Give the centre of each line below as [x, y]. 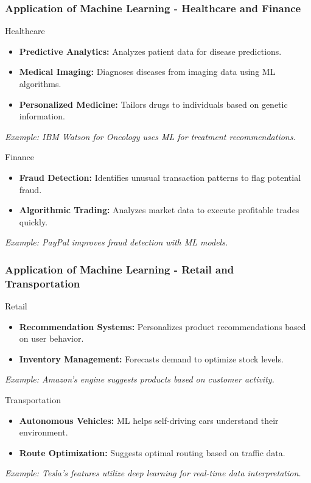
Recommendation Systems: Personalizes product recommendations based [162, 326]
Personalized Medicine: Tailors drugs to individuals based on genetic [153, 104]
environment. [44, 432]
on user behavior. [51, 338]
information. [42, 116]
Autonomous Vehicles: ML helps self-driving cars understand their [149, 420]
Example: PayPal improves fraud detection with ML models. [117, 242]
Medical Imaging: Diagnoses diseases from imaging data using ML [147, 72]
